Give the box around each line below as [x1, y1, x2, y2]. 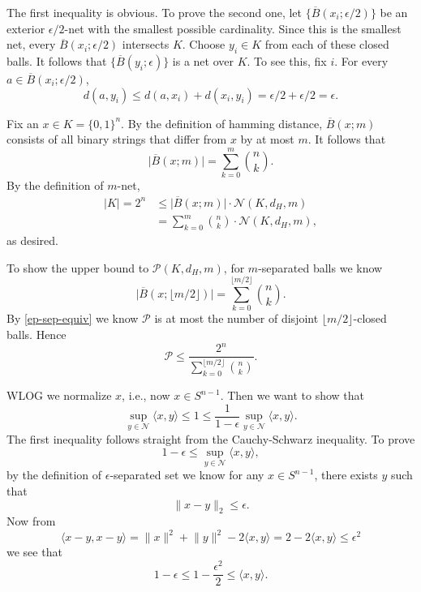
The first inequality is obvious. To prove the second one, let [6, 4, 302, 20]
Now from [6, 513, 56, 530]
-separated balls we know [258, 259, 383, 276]
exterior [6, 19, 45, 36]
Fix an [6, 114, 39, 131]
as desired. [6, 232, 58, 249]
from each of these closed [264, 36, 389, 53]
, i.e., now [122, 387, 170, 404]
